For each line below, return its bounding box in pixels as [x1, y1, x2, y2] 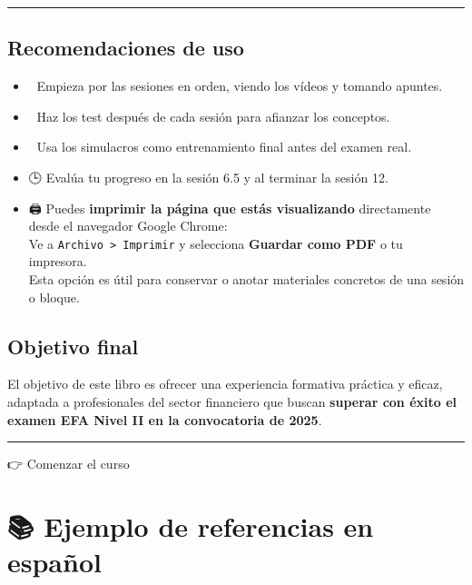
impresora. [28, 252, 87, 271]
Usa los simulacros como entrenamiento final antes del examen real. [36, 137, 412, 156]
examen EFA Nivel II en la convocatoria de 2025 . [7, 410, 322, 429]
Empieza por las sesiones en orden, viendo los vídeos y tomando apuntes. [36, 76, 443, 95]
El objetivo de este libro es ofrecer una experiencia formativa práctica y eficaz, [7, 374, 443, 393]
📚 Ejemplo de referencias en [7, 507, 374, 544]
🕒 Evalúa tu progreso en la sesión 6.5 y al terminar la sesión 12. [28, 167, 388, 186]
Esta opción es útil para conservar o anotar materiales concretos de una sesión [28, 270, 465, 289]
